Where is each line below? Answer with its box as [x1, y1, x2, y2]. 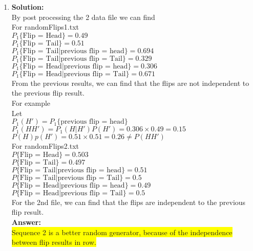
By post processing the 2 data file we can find [11, 11, 155, 22]
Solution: [11, 2, 44, 12]
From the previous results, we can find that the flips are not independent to [11, 77, 249, 88]
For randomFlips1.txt [11, 21, 79, 32]
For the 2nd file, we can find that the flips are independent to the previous [11, 196, 246, 207]
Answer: [11, 216, 41, 227]
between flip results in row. [11, 237, 96, 247]
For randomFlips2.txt [11, 141, 79, 151]
